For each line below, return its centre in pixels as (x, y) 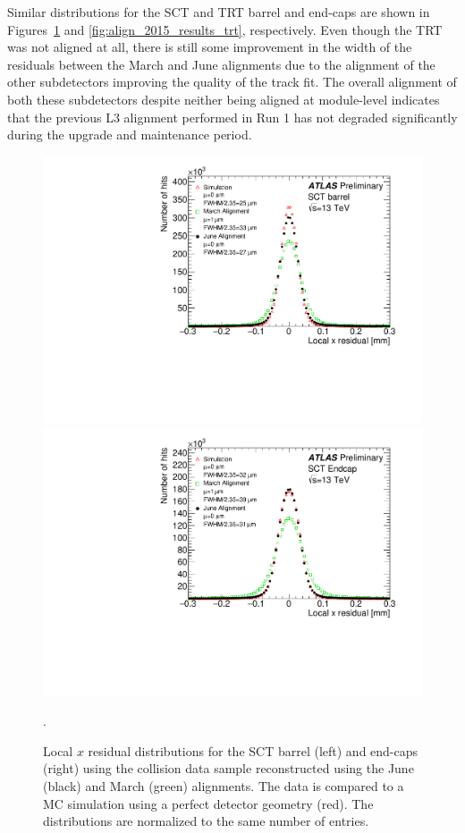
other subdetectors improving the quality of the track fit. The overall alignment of (232, 82)
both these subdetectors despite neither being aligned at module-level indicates (224, 99)
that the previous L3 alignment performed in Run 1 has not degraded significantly (232, 117)
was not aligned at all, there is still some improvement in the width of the (210, 47)
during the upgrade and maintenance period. (130, 135)
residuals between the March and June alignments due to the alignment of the (221, 64)
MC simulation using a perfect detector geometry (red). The (208, 803)
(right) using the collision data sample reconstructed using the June (228, 768)
